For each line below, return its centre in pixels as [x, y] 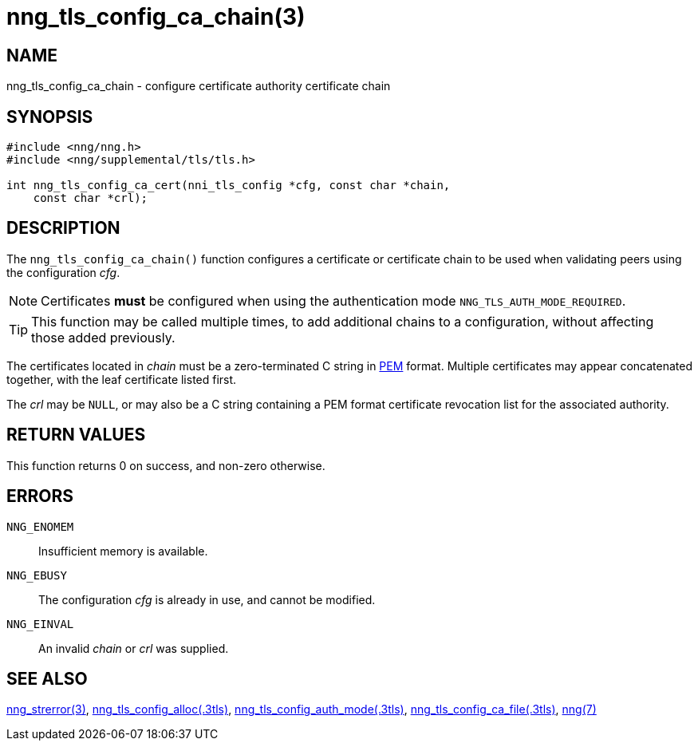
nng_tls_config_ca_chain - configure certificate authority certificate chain [199, 86]
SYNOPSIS [50, 117]
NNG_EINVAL [40, 624]
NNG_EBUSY [37, 575]
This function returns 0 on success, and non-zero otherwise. [166, 465]
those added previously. [103, 337]
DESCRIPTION [63, 228]
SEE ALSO [47, 678]
